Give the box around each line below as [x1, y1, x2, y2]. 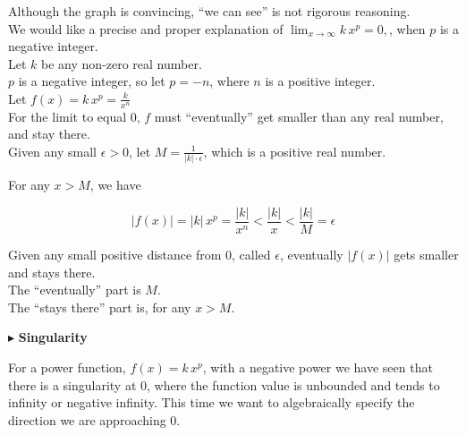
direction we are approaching [8, 410, 166, 429]
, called [232, 244, 271, 263]
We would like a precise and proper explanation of [8, 19, 284, 38]
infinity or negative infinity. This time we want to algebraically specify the [8, 393, 415, 412]
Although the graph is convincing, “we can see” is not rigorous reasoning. [8, 2, 411, 20]
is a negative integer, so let [18, 72, 165, 90]
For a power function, [8, 357, 126, 376]
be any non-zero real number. [41, 54, 202, 72]
